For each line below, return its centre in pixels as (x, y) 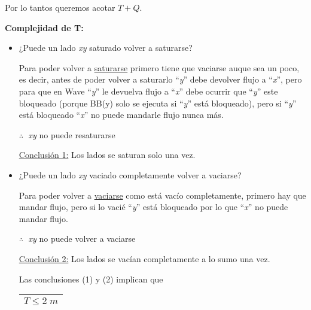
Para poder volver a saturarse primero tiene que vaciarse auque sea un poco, (159, 67)
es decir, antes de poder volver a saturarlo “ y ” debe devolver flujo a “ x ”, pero (160, 79)
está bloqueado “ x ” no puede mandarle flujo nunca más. (121, 115)
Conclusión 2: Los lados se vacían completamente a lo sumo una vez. (144, 258)
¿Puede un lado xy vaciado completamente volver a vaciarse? (130, 174)
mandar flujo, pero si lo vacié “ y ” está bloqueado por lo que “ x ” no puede (153, 207)
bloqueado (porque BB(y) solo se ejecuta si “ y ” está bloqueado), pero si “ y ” (158, 103)
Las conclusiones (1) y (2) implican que (91, 279)
